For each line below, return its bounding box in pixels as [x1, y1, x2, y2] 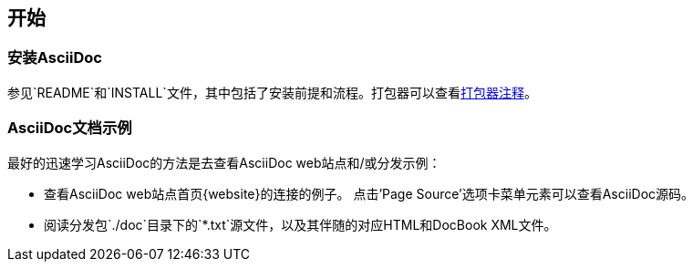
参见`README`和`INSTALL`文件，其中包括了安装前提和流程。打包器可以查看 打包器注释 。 [7, 84, 537, 100]
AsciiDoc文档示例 [7, 119, 132, 138]
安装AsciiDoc [7, 48, 102, 67]
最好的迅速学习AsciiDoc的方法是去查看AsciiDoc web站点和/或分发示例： [7, 154, 441, 171]
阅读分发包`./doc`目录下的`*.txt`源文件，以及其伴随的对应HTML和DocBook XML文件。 [44, 216, 557, 233]
